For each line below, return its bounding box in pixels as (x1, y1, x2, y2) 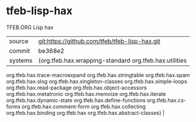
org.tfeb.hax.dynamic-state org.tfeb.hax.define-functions (6, 97, 146, 104)
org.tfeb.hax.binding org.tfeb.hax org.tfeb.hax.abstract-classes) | (6, 109, 165, 116)
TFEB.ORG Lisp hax (6, 24, 54, 31)
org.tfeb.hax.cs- (147, 97, 187, 104)
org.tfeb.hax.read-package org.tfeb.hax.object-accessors (6, 84, 147, 91)
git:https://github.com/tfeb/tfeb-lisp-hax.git (38, 37, 161, 45)
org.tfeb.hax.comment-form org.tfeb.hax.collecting (21, 102, 146, 110)
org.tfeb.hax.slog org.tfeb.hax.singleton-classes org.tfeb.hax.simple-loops (6, 78, 188, 85)
